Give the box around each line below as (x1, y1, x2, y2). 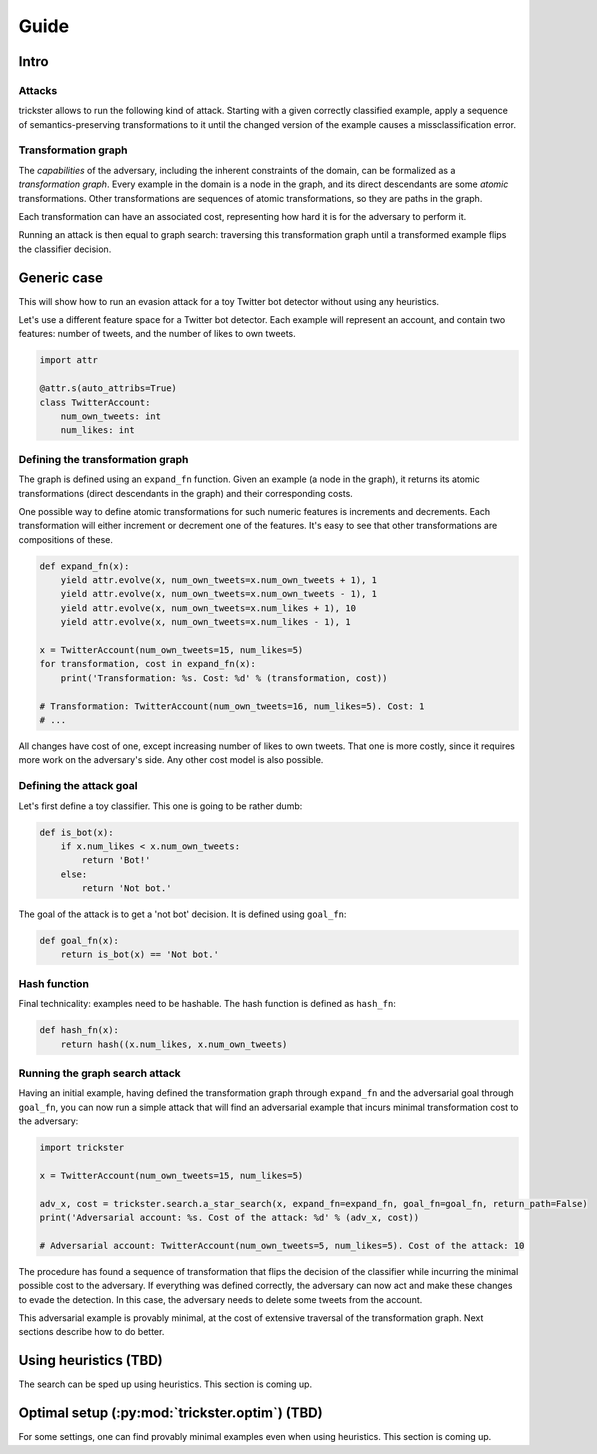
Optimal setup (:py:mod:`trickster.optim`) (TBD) (18, 1405, 324, 1422)
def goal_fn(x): (39, 935, 120, 947)
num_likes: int (60, 425, 135, 436)
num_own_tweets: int (60, 411, 162, 422)
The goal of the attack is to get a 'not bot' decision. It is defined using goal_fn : (18, 908, 347, 920)
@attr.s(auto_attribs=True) (39, 383, 177, 394)
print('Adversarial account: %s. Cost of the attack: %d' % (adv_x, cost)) (39, 1211, 420, 1223)
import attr (39, 355, 99, 366)
